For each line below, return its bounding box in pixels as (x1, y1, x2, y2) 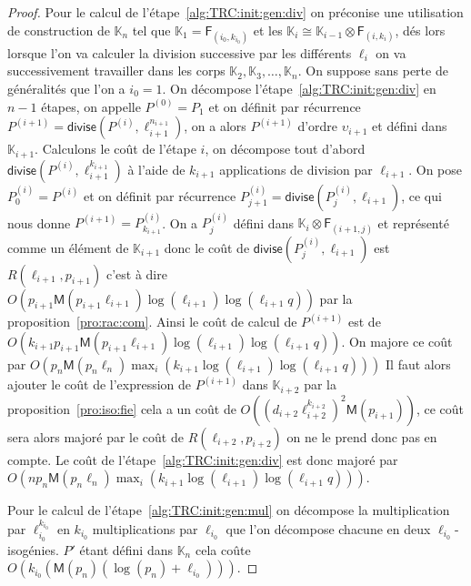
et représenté (377, 213, 449, 232)
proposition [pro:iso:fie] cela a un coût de (7, 399, 236, 418)
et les (253, 20, 283, 39)
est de (348, 312, 381, 331)
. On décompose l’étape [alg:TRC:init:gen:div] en (162, 78, 436, 97)
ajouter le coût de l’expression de (7, 375, 192, 394)
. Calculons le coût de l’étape (35, 139, 196, 158)
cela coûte (195, 540, 251, 559)
